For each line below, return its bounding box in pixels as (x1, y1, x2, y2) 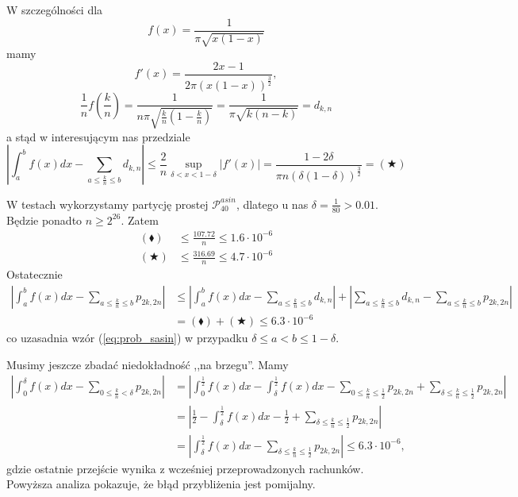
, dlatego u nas (236, 195, 309, 212)
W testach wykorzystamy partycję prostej (6, 195, 209, 212)
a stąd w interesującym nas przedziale (6, 128, 190, 144)
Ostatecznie (6, 266, 63, 283)
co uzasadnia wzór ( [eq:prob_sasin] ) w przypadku (6, 329, 248, 346)
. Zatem (121, 211, 159, 228)
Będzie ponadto (6, 211, 82, 228)
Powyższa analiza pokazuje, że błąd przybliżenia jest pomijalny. (6, 476, 316, 492)
